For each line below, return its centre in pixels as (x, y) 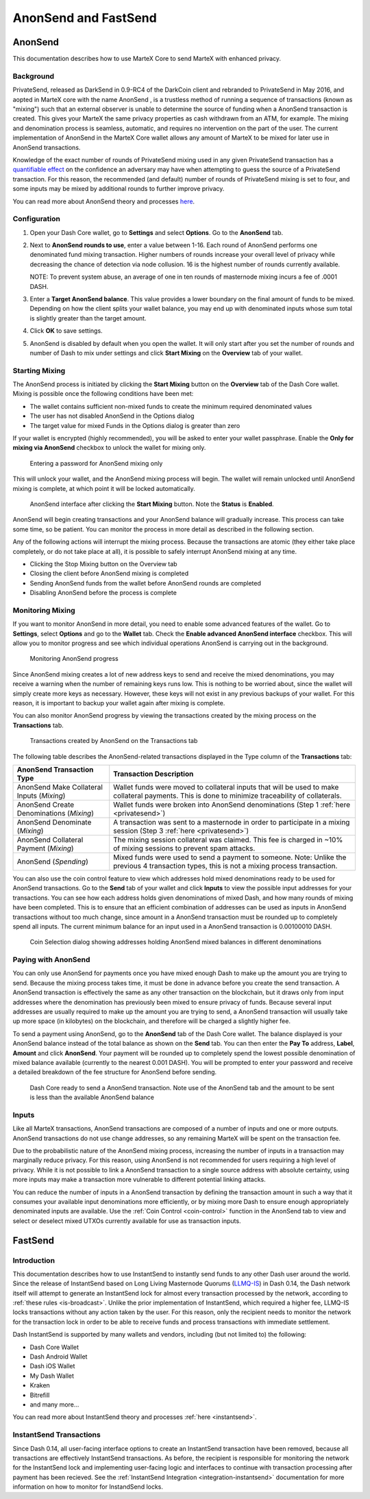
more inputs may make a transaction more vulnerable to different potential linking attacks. (139, 1180)
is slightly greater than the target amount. (88, 318)
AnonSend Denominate (54, 822)
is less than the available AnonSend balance (92, 1097)
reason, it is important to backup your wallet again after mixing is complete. (119, 703)
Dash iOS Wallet (52, 1366)
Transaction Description (153, 774)
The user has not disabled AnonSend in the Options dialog (112, 416)
